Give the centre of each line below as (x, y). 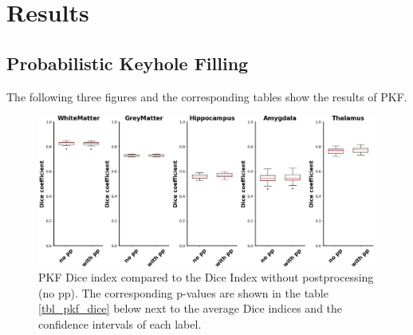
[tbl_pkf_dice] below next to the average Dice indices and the (191, 308)
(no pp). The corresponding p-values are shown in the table (183, 292)
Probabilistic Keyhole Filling (128, 63)
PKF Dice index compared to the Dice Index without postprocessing (206, 277)
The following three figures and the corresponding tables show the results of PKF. (207, 96)
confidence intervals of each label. (120, 323)
